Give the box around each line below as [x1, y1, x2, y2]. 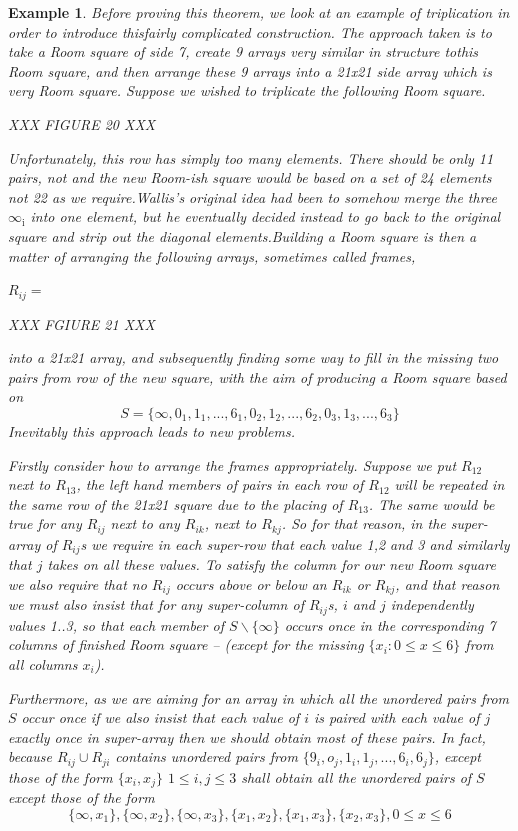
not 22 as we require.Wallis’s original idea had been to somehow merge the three [8, 186, 498, 207]
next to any [110, 513, 180, 534]
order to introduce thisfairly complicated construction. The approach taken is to [8, 21, 492, 42]
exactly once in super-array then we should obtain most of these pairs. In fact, [8, 726, 486, 747]
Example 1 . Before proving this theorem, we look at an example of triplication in [8, 2, 510, 22]
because [8, 746, 53, 767]
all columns [8, 653, 78, 674]
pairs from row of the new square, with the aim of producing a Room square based [8, 366, 507, 387]
